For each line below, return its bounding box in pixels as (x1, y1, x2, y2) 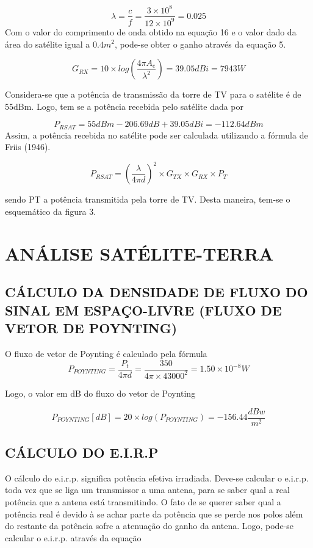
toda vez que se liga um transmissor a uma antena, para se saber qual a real (5, 483, 290, 496)
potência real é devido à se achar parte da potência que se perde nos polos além (5, 507, 303, 520)
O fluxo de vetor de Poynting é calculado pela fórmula (5, 347, 207, 359)
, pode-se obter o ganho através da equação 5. (114, 37, 286, 50)
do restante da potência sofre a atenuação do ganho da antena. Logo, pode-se (5, 519, 293, 532)
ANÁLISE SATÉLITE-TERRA (5, 240, 274, 265)
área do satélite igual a (5, 37, 90, 50)
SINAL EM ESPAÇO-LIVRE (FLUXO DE (5, 300, 282, 319)
